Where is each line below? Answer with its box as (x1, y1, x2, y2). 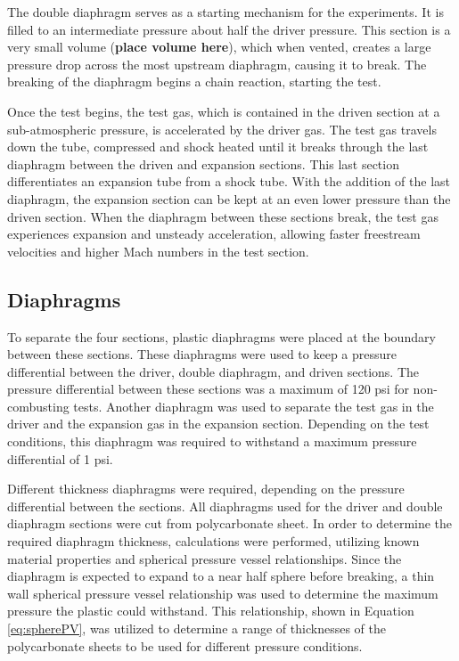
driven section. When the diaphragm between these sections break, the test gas (7, 207, 439, 225)
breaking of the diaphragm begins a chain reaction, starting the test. (7, 72, 381, 91)
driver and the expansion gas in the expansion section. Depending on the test (7, 414, 430, 433)
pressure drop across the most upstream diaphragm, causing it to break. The (7, 54, 427, 73)
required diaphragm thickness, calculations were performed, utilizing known (7, 532, 420, 551)
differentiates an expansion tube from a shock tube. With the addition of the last (7, 172, 451, 191)
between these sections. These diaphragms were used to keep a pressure (7, 345, 398, 363)
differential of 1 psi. (7, 449, 113, 468)
